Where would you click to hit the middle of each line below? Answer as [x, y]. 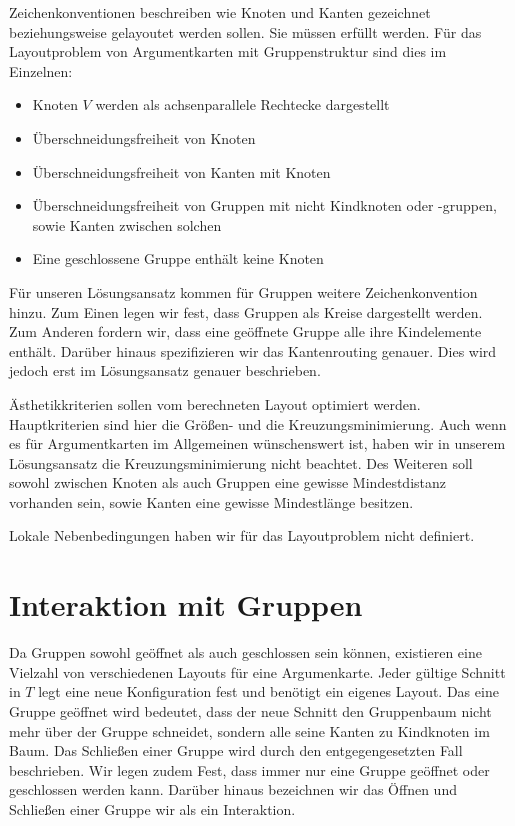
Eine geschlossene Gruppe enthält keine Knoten [178, 258]
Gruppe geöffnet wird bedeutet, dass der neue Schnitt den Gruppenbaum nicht [250, 710]
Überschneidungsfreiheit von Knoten [144, 137]
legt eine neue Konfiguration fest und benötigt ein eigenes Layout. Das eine [268, 691]
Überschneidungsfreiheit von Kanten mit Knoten [181, 171]
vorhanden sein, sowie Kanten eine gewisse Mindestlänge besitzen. [211, 501]
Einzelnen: [41, 70]
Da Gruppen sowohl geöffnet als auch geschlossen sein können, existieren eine [245, 652]
